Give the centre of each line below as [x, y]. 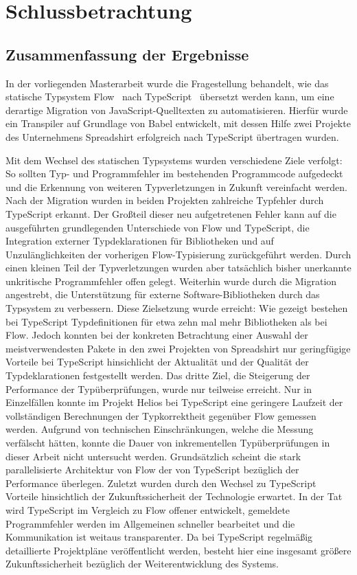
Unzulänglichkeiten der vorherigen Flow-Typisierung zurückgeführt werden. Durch [178, 254]
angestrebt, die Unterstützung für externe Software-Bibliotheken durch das [163, 294]
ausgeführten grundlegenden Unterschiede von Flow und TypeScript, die [158, 227]
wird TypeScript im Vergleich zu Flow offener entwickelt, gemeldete [148, 509]
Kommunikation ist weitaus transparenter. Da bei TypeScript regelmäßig [159, 537]
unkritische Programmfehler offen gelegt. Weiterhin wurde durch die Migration [171, 281]
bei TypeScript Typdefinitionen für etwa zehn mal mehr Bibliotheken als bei [166, 321]
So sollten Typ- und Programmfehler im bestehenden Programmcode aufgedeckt [174, 173]
